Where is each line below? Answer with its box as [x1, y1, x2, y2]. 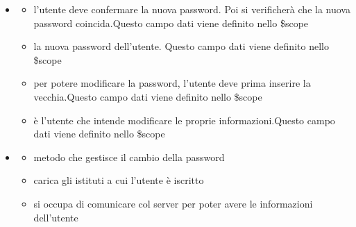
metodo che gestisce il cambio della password [33, 149, 225, 164]
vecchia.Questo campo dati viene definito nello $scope [33, 89, 262, 103]
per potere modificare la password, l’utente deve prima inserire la [33, 76, 311, 90]
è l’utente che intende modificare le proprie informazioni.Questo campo [33, 112, 335, 127]
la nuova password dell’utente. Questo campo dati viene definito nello [33, 39, 329, 53]
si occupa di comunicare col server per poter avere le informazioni [33, 196, 313, 210]
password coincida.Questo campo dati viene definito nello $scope [33, 15, 309, 30]
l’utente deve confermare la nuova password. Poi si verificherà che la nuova [33, 2, 350, 16]
